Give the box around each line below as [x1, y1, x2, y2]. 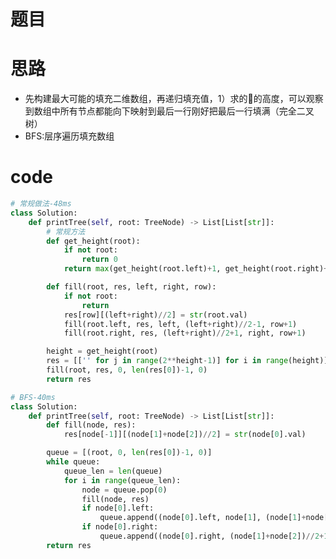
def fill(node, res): [46, 420, 137, 430]
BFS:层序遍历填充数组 [24, 130, 115, 142]
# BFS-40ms [10, 392, 56, 402]
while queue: [46, 457, 101, 467]
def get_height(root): [46, 236, 141, 246]
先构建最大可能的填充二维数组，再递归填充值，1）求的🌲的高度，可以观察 [24, 93, 324, 105]
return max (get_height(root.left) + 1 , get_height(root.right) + [63, 264, 329, 274]
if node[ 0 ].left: [81, 503, 155, 514]
